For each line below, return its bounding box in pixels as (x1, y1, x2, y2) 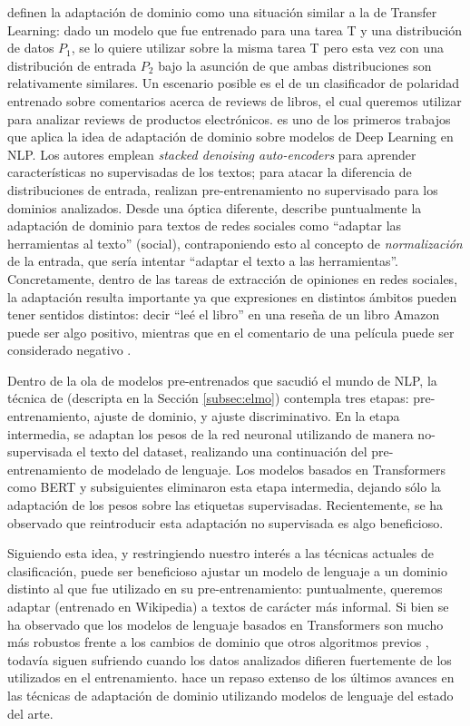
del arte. (7, 703, 54, 722)
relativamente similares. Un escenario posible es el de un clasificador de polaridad (7, 74, 460, 93)
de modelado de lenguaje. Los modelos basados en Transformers (90, 459, 446, 478)
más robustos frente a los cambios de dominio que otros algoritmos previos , (7, 633, 429, 652)
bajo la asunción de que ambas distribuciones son (158, 55, 432, 74)
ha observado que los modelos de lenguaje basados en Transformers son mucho (7, 614, 444, 633)
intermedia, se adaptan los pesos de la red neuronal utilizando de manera (7, 424, 414, 443)
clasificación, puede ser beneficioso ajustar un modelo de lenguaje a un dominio (7, 561, 447, 580)
